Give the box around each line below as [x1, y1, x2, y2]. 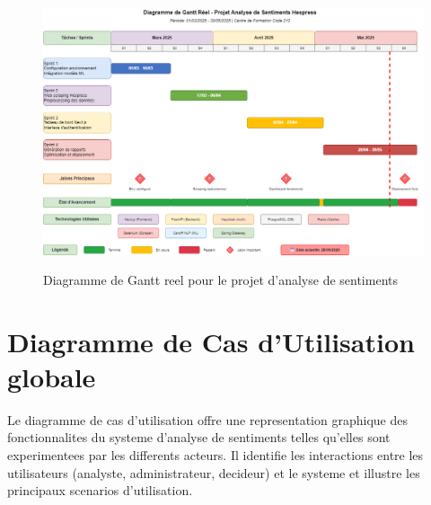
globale [7, 358, 96, 394]
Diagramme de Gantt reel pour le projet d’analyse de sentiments [43, 270, 398, 288]
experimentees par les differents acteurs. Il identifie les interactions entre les [7, 446, 424, 465]
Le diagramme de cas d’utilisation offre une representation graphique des [7, 410, 408, 429]
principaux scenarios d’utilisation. [7, 481, 193, 500]
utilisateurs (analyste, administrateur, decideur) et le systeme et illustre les [7, 463, 420, 482]
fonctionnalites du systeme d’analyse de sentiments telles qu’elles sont [7, 428, 391, 447]
